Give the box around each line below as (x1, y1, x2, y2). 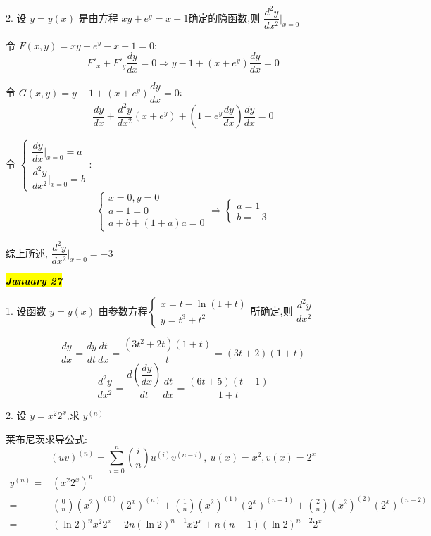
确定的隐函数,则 (188, 10, 261, 25)
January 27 (6, 273, 63, 287)
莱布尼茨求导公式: (6, 431, 87, 446)
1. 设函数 (6, 304, 46, 318)
